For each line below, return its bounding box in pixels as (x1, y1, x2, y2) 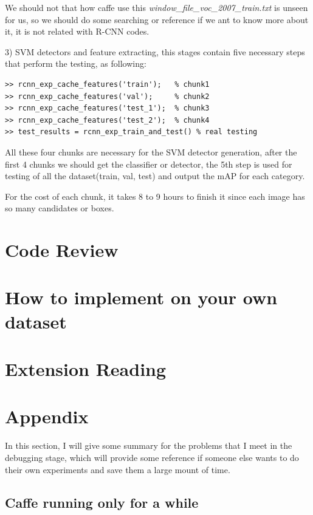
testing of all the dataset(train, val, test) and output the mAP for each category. (5, 169, 305, 182)
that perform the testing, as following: (5, 57, 146, 70)
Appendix (5, 404, 89, 429)
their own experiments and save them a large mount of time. (5, 463, 230, 476)
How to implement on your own (5, 285, 278, 310)
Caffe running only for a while (5, 493, 199, 511)
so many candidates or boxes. (5, 202, 114, 214)
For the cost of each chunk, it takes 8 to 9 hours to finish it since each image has (5, 189, 305, 202)
